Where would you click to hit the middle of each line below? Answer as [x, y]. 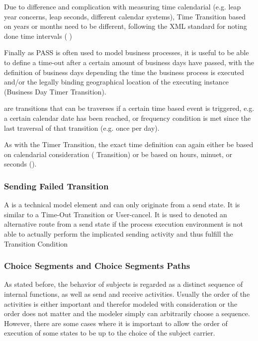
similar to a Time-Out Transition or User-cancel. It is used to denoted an [116, 214]
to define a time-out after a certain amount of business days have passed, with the [129, 62]
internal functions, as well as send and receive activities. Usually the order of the [127, 294]
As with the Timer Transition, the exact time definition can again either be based [129, 144]
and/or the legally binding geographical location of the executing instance [117, 82]
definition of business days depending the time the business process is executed [124, 72]
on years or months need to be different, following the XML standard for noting [126, 26]
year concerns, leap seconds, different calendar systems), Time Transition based [125, 16]
